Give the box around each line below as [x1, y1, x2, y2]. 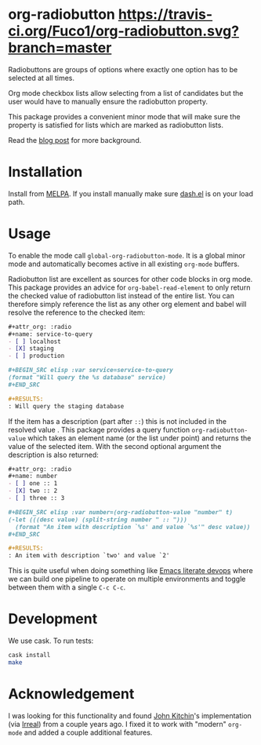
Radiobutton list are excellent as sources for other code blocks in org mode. [8, 274, 253, 283]
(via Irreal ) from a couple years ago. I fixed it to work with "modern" [8, 719, 227, 729]
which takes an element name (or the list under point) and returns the [27, 433, 252, 443]
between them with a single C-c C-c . [8, 582, 126, 592]
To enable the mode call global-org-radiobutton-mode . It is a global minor [8, 250, 245, 260]
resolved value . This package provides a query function [8, 425, 190, 434]
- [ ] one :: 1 [8, 480, 58, 488]
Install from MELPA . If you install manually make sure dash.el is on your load [8, 188, 253, 198]
